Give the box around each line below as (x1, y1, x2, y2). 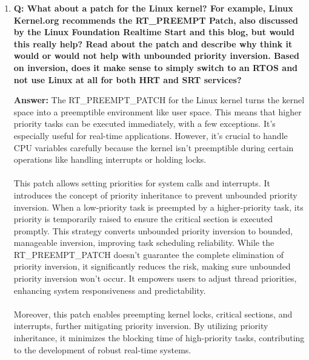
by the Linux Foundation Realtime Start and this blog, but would (13, 25, 294, 38)
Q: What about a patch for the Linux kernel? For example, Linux (13, 2, 293, 14)
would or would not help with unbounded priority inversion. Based (13, 49, 300, 62)
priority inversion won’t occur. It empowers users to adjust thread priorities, (13, 272, 297, 285)
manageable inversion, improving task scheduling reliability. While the (13, 236, 274, 249)
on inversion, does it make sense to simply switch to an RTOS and (13, 61, 298, 73)
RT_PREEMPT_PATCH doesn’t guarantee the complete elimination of (13, 248, 284, 260)
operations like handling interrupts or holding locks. (13, 153, 207, 166)
